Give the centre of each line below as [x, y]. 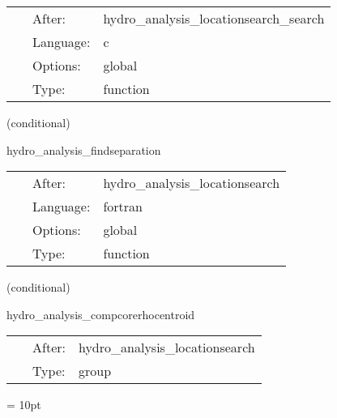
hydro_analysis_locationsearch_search [214, 18]
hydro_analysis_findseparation [84, 149]
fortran [123, 207]
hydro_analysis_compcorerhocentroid [101, 314]
